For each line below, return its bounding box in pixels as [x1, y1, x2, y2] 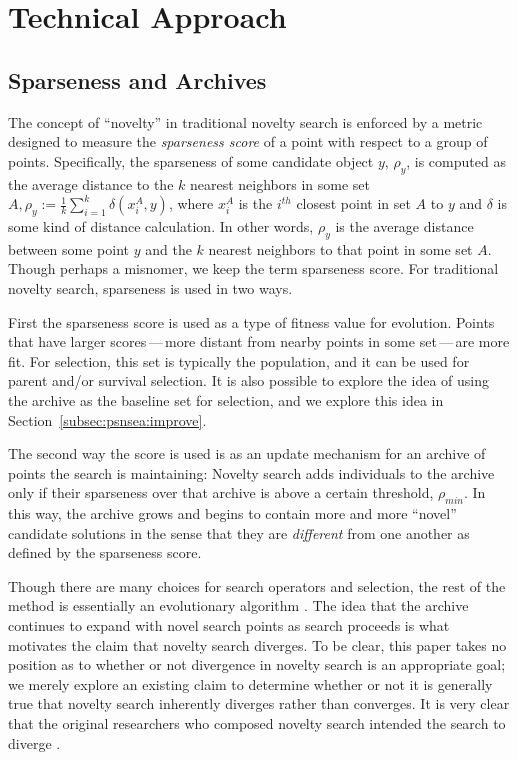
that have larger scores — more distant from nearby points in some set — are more [8, 331, 510, 352]
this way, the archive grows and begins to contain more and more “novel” [8, 503, 457, 524]
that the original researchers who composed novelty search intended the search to [8, 713, 506, 734]
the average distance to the [8, 173, 174, 194]
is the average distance [335, 215, 474, 236]
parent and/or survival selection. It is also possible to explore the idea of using [8, 370, 489, 391]
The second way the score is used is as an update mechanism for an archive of [8, 443, 486, 464]
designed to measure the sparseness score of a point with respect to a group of [8, 131, 488, 152]
